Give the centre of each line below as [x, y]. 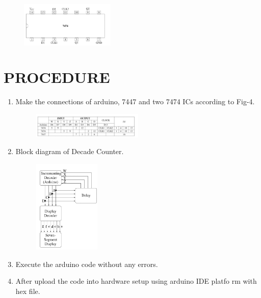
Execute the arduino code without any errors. [87, 264]
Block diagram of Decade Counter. [70, 151]
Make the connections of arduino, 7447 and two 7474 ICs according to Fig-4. [135, 101]
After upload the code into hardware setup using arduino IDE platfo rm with [136, 281]
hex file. [28, 291]
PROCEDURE [57, 77]
